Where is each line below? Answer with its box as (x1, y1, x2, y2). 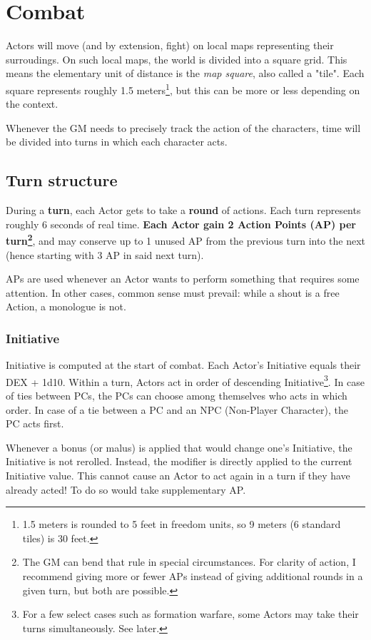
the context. (6, 96, 59, 111)
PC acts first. (6, 416, 64, 431)
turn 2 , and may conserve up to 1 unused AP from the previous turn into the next (6, 231, 365, 248)
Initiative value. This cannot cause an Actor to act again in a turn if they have (6, 467, 350, 482)
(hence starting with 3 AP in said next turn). (6, 247, 204, 262)
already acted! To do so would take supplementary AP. (6, 482, 246, 497)
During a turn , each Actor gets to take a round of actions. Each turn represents (6, 203, 361, 218)
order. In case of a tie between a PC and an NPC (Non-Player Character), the (6, 402, 348, 417)
